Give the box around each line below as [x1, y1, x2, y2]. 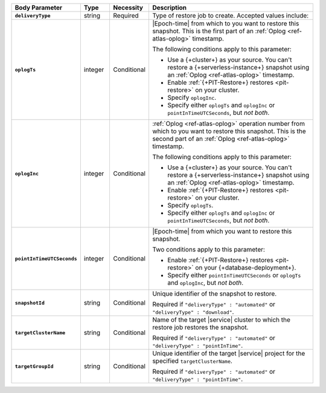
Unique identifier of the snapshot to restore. [152, 290, 277, 297]
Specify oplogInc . [167, 94, 217, 102]
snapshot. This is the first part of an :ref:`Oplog [152, 27, 286, 35]
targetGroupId [14, 363, 54, 369]
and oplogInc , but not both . [167, 279, 244, 287]
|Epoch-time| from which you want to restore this [152, 227, 292, 235]
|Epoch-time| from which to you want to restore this [152, 19, 299, 27]
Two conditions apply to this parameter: [152, 245, 266, 253]
